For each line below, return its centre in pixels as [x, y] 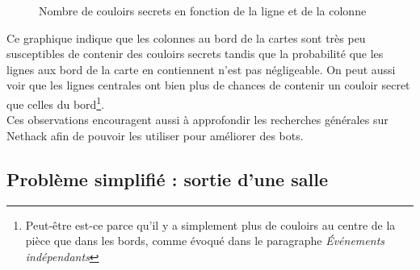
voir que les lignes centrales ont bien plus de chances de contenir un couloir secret [208, 85]
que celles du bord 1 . [56, 102]
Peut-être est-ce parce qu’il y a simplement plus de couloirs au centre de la [210, 224]
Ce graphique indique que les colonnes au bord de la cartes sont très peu [186, 37]
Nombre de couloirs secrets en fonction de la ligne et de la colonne [203, 10]
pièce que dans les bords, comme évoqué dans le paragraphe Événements [205, 241]
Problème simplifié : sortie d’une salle [167, 179]
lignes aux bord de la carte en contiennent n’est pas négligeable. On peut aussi [201, 69]
